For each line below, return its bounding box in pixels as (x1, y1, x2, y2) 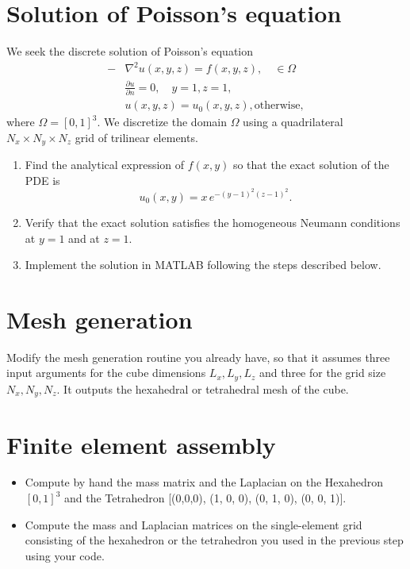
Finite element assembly (6, 428, 276, 460)
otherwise (254, 100, 301, 112)
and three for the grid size (259, 364, 386, 381)
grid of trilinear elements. (75, 129, 198, 145)
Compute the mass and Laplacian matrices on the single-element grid (25, 516, 362, 532)
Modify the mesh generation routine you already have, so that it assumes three (6, 348, 390, 365)
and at (68, 229, 100, 246)
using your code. (25, 547, 105, 563)
